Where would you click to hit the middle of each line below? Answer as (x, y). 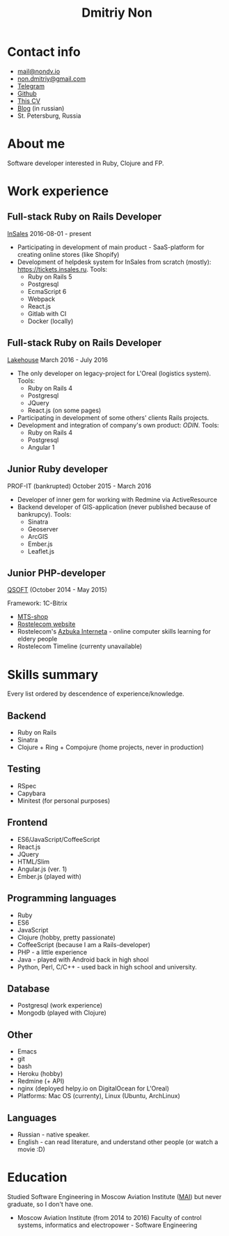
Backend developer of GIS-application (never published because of (114, 507)
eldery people (37, 639)
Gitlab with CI (47, 313)
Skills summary (53, 674)
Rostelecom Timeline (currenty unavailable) (80, 646)
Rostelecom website (46, 624)
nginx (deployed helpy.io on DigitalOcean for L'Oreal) (93, 1088)
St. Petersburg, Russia (49, 116)
